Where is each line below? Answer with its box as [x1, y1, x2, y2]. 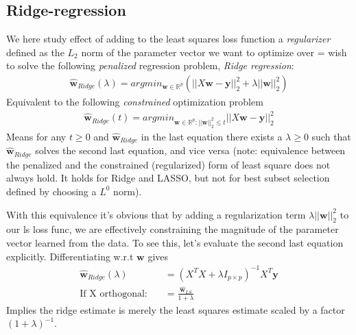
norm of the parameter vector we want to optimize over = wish [81, 45, 347, 59]
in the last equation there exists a [141, 129, 283, 143]
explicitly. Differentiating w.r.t [6, 249, 134, 263]
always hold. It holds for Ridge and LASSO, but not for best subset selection [6, 171, 330, 185]
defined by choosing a [6, 184, 97, 198]
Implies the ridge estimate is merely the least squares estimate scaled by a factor [6, 302, 345, 317]
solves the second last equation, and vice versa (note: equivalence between [35, 143, 346, 158]
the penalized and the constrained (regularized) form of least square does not [6, 157, 331, 171]
